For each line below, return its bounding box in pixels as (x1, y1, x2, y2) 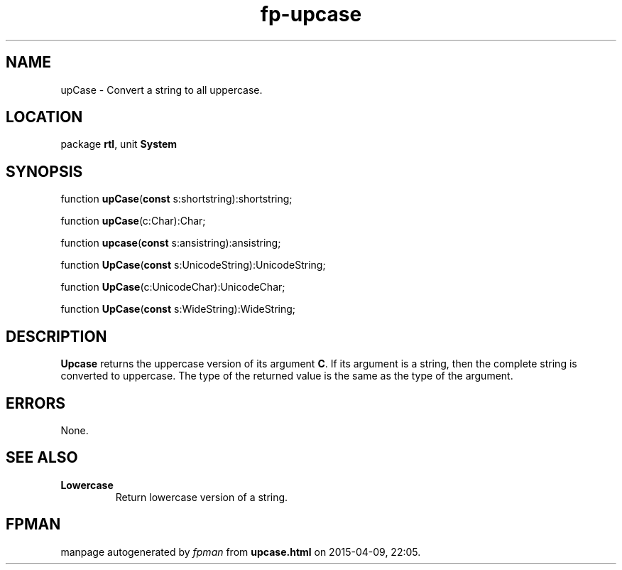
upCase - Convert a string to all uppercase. (60, 83, 263, 96)
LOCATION (6, 108, 83, 127)
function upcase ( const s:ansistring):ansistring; (60, 237, 281, 249)
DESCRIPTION (6, 327, 107, 345)
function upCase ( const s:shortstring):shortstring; (60, 193, 293, 205)
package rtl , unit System (60, 138, 178, 151)
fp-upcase (260, 2, 362, 26)
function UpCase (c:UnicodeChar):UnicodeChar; (60, 281, 285, 294)
